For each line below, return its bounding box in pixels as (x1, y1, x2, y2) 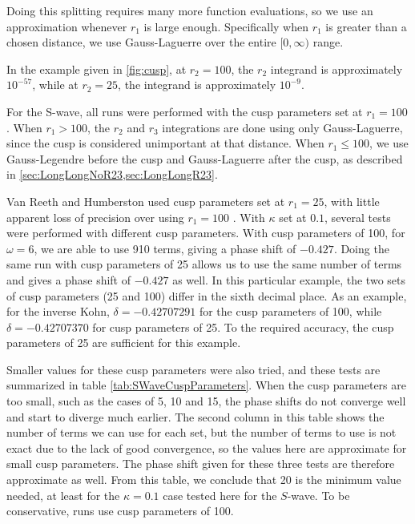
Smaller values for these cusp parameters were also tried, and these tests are (6, 361, 381, 377)
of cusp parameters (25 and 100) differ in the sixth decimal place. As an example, (6, 287, 407, 304)
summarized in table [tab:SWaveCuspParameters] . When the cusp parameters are (6, 377, 406, 393)
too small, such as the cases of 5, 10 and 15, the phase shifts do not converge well (6, 393, 406, 409)
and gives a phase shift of (6, 271, 131, 288)
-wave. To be (287, 486, 350, 503)
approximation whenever (6, 18, 127, 34)
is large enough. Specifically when (143, 18, 309, 34)
